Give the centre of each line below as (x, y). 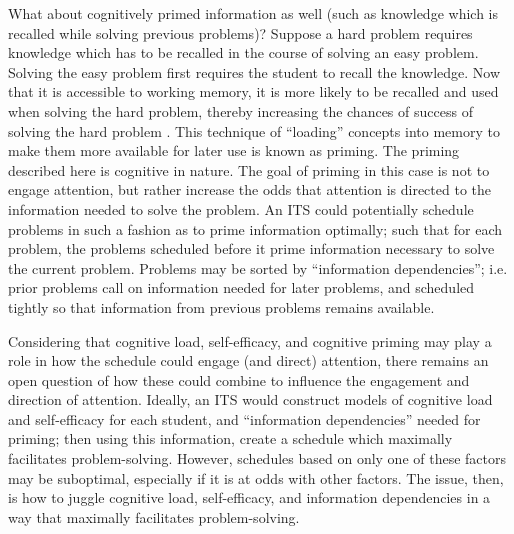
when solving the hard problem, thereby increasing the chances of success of (240, 110)
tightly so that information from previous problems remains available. (221, 306)
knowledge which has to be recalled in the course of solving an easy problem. (243, 52)
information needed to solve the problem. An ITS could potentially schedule (241, 208)
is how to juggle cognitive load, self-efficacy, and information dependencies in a (249, 497)
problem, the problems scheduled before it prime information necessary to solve (251, 248)
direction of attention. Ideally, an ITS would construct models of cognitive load (250, 399)
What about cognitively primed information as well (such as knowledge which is (253, 13)
